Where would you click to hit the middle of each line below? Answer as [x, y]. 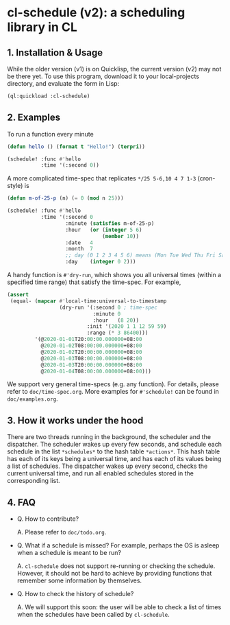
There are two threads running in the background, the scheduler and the [109, 437]
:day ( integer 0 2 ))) [101, 262]
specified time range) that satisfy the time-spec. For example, [94, 282]
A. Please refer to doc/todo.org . [62, 532]
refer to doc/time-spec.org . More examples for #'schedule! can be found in [113, 392]
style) [15, 186]
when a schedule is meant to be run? [69, 553]
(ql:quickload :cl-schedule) [49, 96]
